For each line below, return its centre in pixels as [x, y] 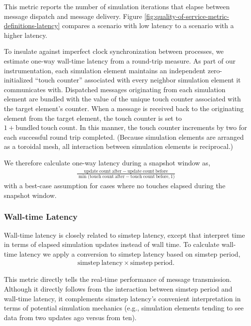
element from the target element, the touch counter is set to [93, 118]
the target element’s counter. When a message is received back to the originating [124, 108]
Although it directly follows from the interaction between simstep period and [118, 288]
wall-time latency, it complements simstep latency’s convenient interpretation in [122, 298]
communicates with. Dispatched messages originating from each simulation [115, 89]
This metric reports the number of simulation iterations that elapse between [117, 6]
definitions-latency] [32, 25]
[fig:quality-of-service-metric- [187, 16]
